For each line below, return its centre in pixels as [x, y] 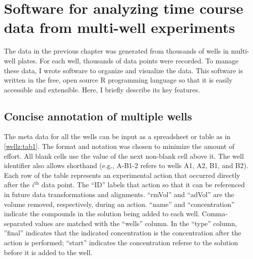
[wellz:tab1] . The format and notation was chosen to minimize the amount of [119, 146]
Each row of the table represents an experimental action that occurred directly [122, 175]
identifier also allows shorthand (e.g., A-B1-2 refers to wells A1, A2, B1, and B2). [126, 165]
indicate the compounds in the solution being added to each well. [102, 214]
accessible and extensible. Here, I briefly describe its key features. [102, 89]
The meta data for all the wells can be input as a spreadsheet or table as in [117, 136]
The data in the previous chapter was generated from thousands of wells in [116, 51]
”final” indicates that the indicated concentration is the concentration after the [123, 233]
